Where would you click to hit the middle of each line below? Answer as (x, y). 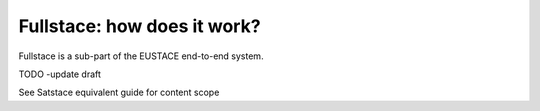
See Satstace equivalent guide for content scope (119, 92)
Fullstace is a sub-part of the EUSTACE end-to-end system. (141, 56)
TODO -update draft (60, 74)
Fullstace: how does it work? (139, 26)
